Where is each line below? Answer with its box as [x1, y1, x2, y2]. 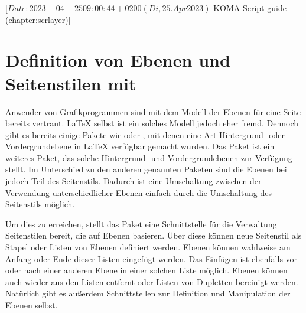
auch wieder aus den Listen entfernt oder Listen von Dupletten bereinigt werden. [5, 275, 298, 288]
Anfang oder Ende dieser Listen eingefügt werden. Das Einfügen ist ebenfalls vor [5, 252, 298, 265]
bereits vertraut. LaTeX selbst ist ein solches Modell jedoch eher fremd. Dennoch [5, 117, 299, 129]
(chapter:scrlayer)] [5, 13, 71, 25]
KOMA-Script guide [213, 2, 287, 14]
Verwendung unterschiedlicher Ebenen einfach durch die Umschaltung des [5, 186, 272, 198]
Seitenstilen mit [5, 71, 136, 95]
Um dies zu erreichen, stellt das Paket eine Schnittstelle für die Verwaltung [5, 217, 277, 230]
